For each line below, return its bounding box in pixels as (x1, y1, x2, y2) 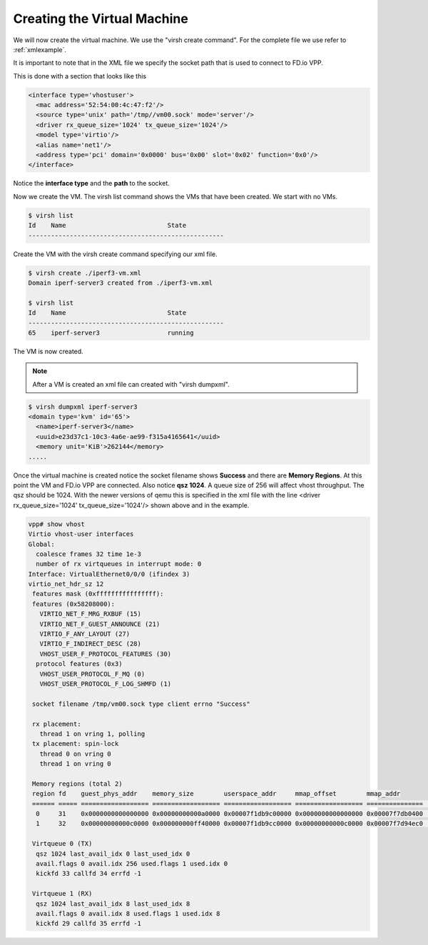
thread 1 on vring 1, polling (39, 729, 146, 738)
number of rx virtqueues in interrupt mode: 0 (36, 560, 202, 568)
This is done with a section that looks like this (13, 71, 146, 80)
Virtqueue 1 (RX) (32, 889, 93, 898)
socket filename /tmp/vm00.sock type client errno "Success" (32, 699, 250, 708)
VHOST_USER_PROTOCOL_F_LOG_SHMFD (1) (39, 679, 171, 688)
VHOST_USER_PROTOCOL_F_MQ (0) (39, 669, 146, 678)
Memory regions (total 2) (32, 779, 123, 788)
